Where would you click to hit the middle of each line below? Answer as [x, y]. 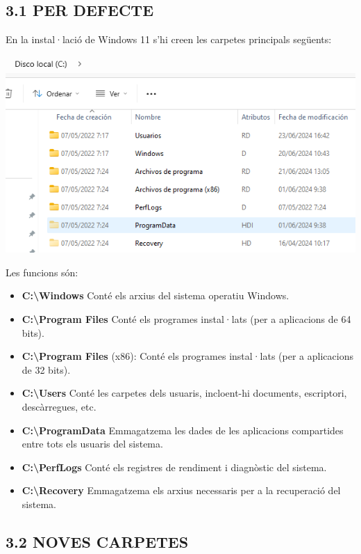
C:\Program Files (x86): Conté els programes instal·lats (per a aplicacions [187, 356]
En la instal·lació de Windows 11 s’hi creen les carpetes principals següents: [169, 39]
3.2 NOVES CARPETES [97, 541]
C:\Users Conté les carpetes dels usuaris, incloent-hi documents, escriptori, [184, 393]
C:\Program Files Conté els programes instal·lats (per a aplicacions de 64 [186, 318]
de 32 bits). [46, 369]
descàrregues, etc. [59, 406]
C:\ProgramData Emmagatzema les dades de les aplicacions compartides [183, 430]
